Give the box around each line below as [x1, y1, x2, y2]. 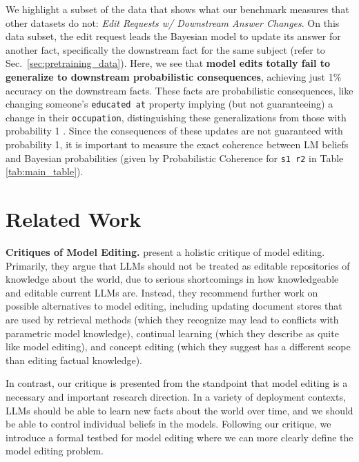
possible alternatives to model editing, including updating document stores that [6, 299, 342, 313]
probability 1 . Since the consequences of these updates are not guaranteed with [6, 123, 343, 138]
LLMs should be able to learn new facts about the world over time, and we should [6, 403, 353, 417]
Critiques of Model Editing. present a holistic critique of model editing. [6, 245, 325, 259]
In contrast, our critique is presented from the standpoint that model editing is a [6, 376, 348, 390]
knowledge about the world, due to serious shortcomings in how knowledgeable [6, 272, 339, 286]
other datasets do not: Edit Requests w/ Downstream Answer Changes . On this [6, 15, 340, 30]
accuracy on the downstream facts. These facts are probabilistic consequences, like [6, 83, 353, 97]
